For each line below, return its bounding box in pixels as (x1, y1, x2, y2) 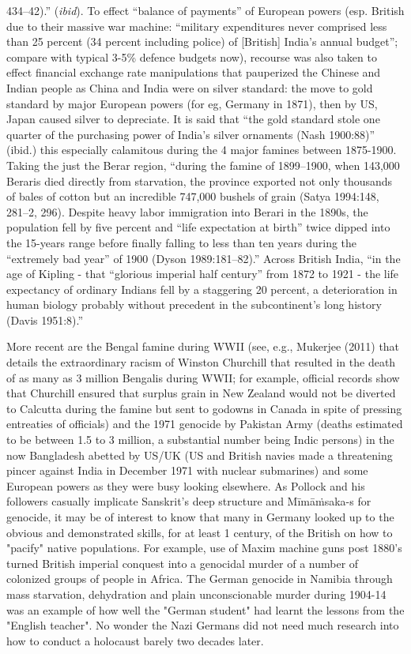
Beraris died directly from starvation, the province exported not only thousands (6, 172, 393, 189)
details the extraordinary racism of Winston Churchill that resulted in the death (6, 354, 396, 370)
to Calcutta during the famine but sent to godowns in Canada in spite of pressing (6, 400, 402, 416)
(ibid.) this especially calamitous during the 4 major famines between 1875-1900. (6, 141, 397, 158)
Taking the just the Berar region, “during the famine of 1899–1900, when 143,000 (6, 156, 400, 173)
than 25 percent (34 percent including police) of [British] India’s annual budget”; (6, 33, 398, 50)
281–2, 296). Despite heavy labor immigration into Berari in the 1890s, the (6, 203, 368, 220)
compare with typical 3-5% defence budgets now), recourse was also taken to (6, 48, 377, 65)
